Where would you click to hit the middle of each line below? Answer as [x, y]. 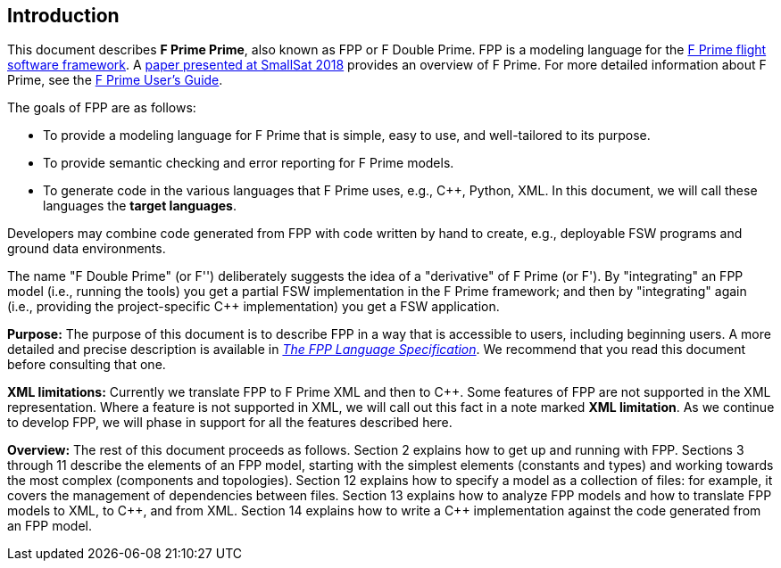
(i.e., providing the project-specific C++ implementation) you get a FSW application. [253, 307]
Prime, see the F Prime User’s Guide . [115, 80]
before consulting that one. [87, 365]
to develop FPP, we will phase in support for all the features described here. [230, 423]
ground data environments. [87, 249]
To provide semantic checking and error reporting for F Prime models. [249, 163]
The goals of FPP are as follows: [102, 108]
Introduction [63, 16]
